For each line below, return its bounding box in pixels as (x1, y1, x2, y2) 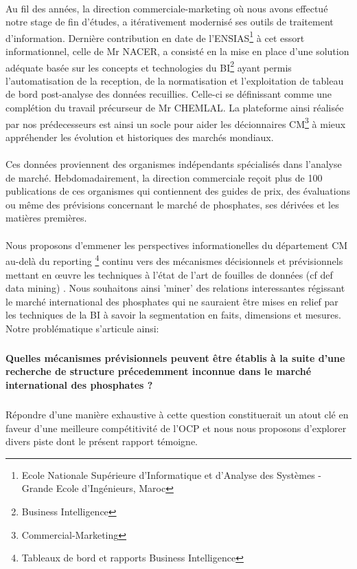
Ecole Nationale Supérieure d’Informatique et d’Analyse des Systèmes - (21, 467, 321, 482)
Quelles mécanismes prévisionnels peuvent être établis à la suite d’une (5, 350, 345, 365)
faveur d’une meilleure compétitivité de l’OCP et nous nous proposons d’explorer (5, 420, 347, 435)
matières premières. (5, 211, 87, 225)
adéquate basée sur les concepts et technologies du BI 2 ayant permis (5, 58, 292, 74)
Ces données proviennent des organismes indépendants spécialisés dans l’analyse (5, 157, 342, 171)
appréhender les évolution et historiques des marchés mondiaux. (5, 129, 274, 144)
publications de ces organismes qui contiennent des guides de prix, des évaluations (5, 184, 350, 198)
